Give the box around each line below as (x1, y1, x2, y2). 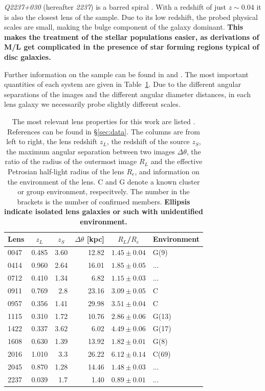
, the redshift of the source (106, 136, 190, 147)
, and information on (135, 166, 200, 176)
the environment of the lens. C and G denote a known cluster (7, 176, 200, 187)
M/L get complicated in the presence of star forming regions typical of (4, 41, 259, 52)
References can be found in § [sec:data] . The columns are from (7, 126, 200, 136)
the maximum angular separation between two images (6, 146, 175, 156)
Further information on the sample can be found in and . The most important (4, 68, 249, 79)
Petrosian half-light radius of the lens (8, 166, 124, 176)
